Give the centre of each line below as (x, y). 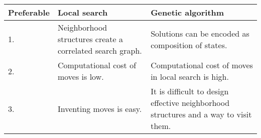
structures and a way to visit (201, 114)
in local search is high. (190, 77)
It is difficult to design (190, 91)
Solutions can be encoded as (200, 33)
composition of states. (189, 45)
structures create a (90, 39)
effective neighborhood (190, 103)
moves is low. (81, 77)
